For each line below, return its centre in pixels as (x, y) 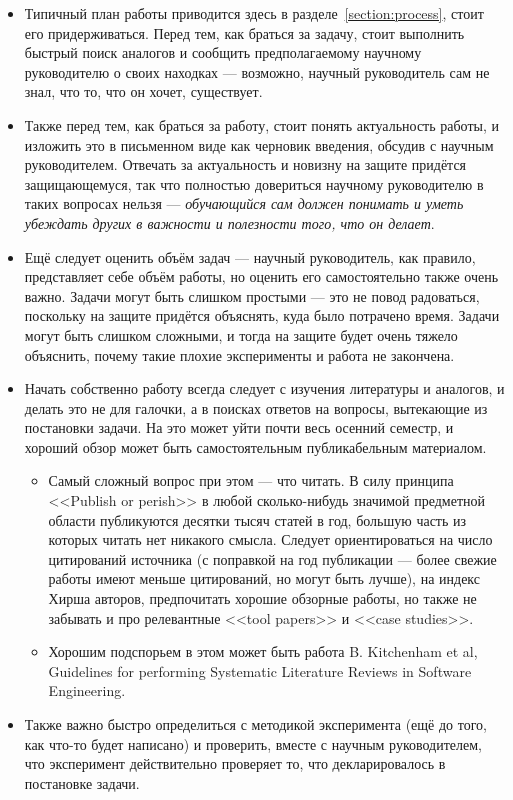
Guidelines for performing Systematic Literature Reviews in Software (260, 670)
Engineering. (87, 690)
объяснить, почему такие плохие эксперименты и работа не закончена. (239, 354)
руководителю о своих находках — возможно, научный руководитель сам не (257, 71)
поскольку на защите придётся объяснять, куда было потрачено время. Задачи (262, 315)
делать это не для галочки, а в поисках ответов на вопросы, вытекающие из (256, 407)
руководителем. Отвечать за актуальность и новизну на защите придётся (245, 164)
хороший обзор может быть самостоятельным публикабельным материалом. (255, 446)
